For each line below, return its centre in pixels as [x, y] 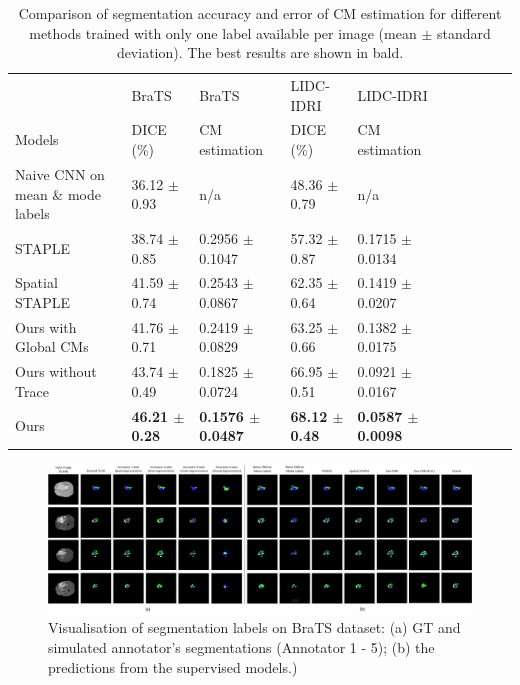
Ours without [56, 371]
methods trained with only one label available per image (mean [223, 32]
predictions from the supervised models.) [173, 666]
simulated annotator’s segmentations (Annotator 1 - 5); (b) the [241, 647]
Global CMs [52, 346]
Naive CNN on [60, 173]
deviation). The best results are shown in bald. [260, 52]
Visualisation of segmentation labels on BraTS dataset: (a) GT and [254, 627]
